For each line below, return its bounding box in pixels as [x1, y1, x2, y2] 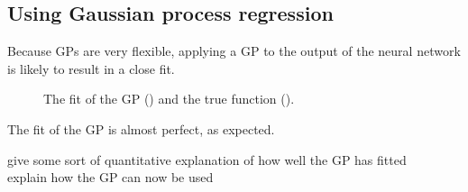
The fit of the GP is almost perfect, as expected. [7, 119, 275, 138]
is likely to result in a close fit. [7, 59, 175, 78]
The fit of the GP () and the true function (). [43, 89, 295, 108]
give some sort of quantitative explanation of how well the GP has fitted [7, 150, 407, 169]
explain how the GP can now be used [7, 168, 214, 187]
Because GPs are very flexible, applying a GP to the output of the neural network [7, 41, 461, 60]
